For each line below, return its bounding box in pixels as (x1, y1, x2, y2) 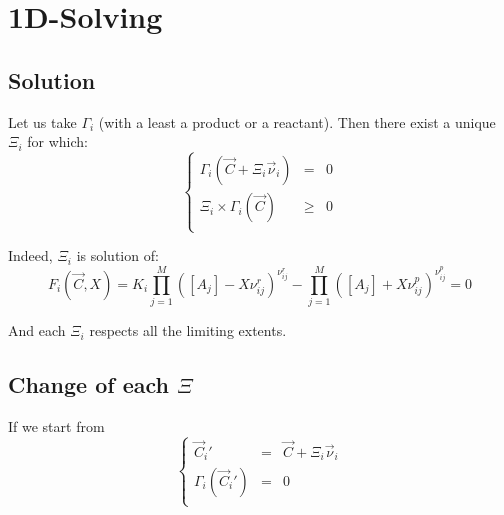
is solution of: (76, 245, 159, 266)
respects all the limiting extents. (89, 320, 287, 341)
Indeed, (8, 245, 53, 266)
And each (8, 320, 66, 341)
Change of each (8, 369, 169, 400)
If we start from (8, 415, 105, 436)
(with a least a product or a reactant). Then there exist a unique (98, 111, 496, 132)
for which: (27, 131, 88, 152)
